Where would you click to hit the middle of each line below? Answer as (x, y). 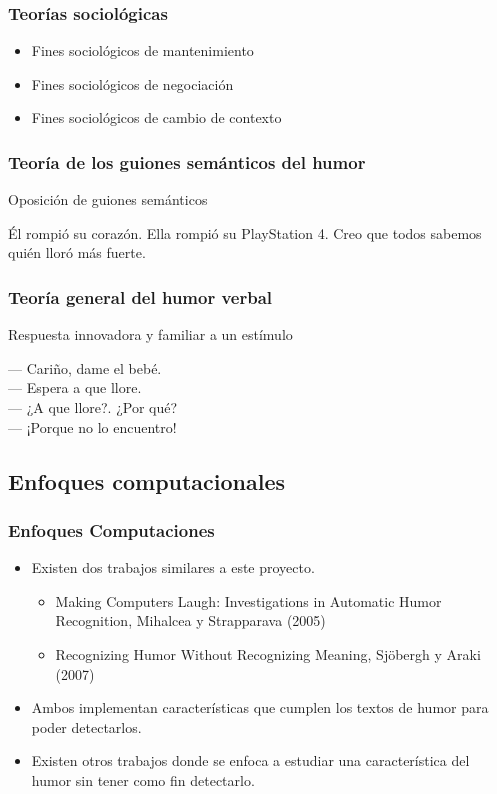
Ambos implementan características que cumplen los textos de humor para (260, 707)
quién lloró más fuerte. (77, 252)
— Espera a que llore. (75, 387)
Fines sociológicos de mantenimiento (142, 50)
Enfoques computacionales (147, 480)
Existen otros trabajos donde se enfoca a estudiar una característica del (250, 760)
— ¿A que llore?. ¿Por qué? (93, 407)
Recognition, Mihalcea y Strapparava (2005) (190, 620)
